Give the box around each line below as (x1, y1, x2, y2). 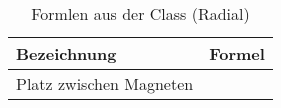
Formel (209, 42, 265, 65)
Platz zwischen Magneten (16, 72, 194, 95)
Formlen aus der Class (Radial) (31, 2, 250, 25)
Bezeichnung (16, 42, 117, 65)
